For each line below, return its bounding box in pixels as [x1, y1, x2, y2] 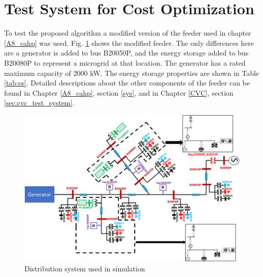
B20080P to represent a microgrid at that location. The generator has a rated [4, 57, 246, 68]
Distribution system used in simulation [24, 263, 145, 273]
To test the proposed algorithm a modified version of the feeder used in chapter [4, 27, 251, 38]
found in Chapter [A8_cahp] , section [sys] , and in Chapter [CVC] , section [4, 87, 234, 98]
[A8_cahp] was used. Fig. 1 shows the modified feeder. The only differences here [4, 37, 254, 48]
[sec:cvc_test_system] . [4, 97, 75, 108]
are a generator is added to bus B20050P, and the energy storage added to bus [4, 47, 249, 58]
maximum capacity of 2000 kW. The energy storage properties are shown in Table [4, 67, 259, 78]
